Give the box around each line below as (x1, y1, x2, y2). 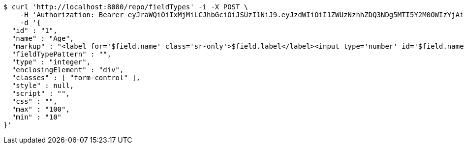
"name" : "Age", (11, 34, 74, 42)
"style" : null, (11, 82, 74, 89)
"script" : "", (11, 89, 70, 97)
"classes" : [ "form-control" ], (11, 74, 141, 82)
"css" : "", (11, 97, 58, 105)
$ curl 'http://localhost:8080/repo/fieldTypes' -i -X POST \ (3, 3, 248, 11)
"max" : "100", (11, 105, 70, 113)
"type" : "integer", (11, 58, 91, 66)
